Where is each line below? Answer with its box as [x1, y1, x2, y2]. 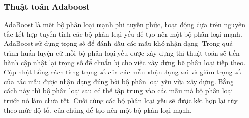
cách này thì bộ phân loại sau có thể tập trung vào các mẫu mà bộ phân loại [4, 86, 233, 96]
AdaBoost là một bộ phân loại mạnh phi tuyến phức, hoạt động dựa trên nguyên [4, 19, 245, 29]
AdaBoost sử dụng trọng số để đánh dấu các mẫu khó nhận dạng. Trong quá [4, 38, 233, 48]
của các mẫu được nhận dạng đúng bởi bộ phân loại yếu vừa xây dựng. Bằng [4, 76, 234, 86]
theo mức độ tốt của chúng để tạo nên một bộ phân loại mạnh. [4, 104, 192, 115]
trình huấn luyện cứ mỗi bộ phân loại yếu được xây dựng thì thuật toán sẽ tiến [4, 48, 240, 58]
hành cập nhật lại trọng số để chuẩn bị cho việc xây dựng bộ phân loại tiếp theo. [4, 57, 246, 67]
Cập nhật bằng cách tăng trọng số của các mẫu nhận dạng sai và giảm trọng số [4, 67, 241, 77]
